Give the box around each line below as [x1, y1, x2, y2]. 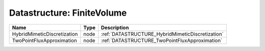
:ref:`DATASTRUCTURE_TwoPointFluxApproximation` [101, 37, 223, 44]
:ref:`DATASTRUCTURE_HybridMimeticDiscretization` [101, 30, 224, 37]
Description [101, 24, 129, 31]
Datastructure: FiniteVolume [9, 7, 127, 18]
